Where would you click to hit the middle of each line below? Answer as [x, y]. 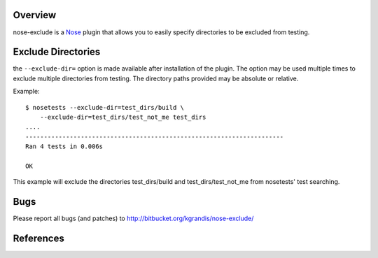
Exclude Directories [57, 52]
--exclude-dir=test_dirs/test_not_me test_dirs [123, 117]
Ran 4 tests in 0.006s [64, 146]
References [38, 239]
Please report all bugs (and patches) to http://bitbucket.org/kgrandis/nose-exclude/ [133, 218]
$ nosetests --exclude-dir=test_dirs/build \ [105, 107]
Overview [35, 15]
